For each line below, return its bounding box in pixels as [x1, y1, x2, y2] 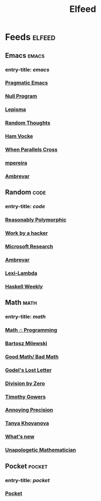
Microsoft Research [5, 243, 53, 250]
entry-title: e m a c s [5, 66, 50, 73]
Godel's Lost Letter [5, 366, 52, 373]
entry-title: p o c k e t [5, 477, 50, 484]
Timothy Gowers [5, 393, 46, 400]
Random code [5, 188, 46, 197]
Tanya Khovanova [5, 420, 49, 427]
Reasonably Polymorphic [5, 216, 67, 223]
